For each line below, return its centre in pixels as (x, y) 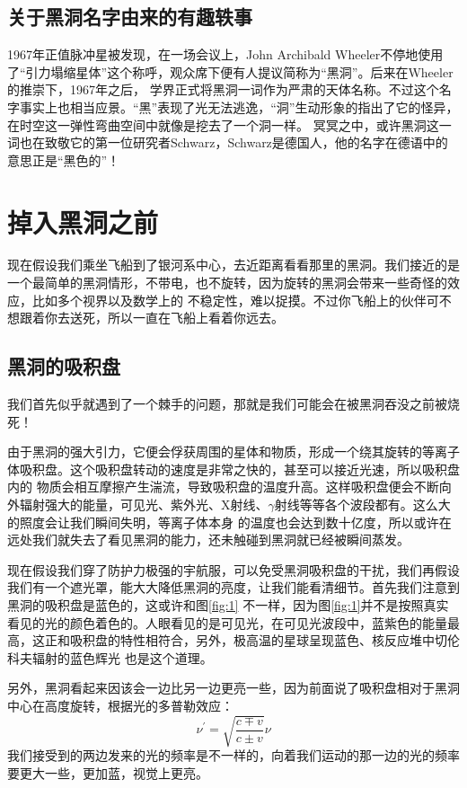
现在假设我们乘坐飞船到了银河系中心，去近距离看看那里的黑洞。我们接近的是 (233, 265)
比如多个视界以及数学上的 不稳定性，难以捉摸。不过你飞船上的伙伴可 (235, 300)
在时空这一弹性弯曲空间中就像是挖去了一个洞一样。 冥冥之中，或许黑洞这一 (229, 124)
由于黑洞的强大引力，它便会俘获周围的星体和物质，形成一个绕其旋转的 (215, 452)
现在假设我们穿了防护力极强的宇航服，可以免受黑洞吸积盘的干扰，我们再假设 (233, 569)
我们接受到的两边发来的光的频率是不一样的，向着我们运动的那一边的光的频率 (233, 755)
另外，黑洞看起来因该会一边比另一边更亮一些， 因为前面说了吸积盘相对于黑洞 (233, 688)
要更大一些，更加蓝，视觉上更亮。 (108, 772)
